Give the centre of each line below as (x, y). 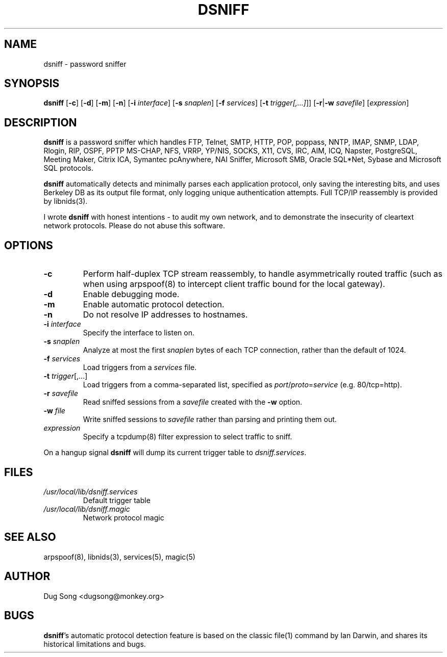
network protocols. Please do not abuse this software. (134, 226)
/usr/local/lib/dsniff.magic (87, 509)
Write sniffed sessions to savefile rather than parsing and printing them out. (210, 419)
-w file (54, 411)
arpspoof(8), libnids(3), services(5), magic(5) (119, 557)
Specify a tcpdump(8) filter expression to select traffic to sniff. (188, 437)
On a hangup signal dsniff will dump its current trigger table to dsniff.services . (175, 453)
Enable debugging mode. (131, 294)
